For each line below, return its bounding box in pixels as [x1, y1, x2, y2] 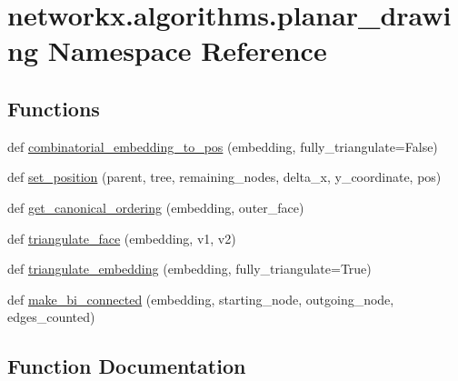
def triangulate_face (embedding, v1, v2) [7, 228, 236, 247]
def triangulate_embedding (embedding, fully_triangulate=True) [7, 259, 372, 278]
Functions [7, 94, 100, 122]
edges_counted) [7, 307, 95, 326]
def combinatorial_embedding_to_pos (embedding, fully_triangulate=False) [7, 136, 438, 155]
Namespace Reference [47, 32, 327, 69]
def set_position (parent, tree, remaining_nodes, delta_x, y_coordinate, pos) [7, 167, 442, 186]
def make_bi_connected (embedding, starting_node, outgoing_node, [7, 289, 394, 308]
